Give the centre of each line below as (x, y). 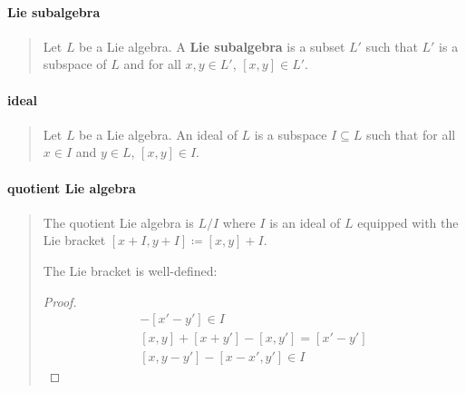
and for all (152, 64)
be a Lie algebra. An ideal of (158, 134)
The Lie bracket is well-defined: (130, 270)
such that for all (411, 134)
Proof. (60, 301)
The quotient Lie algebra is (118, 222)
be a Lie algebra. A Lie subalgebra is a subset (212, 46)
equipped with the (408, 222)
